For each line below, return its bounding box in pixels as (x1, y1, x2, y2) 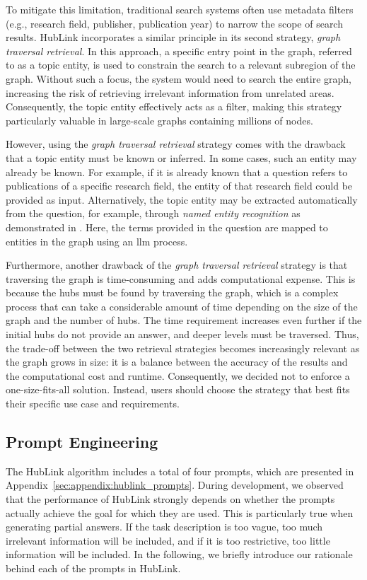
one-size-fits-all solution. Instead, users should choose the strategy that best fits (6, 382, 350, 397)
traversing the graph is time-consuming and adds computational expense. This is (6, 271, 356, 286)
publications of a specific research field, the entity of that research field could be (6, 178, 353, 193)
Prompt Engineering (6, 431, 158, 453)
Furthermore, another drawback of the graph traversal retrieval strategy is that (6, 257, 348, 272)
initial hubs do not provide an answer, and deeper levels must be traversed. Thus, (6, 327, 359, 342)
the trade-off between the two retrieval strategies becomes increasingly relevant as (6, 340, 360, 355)
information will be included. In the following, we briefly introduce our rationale (6, 547, 353, 562)
